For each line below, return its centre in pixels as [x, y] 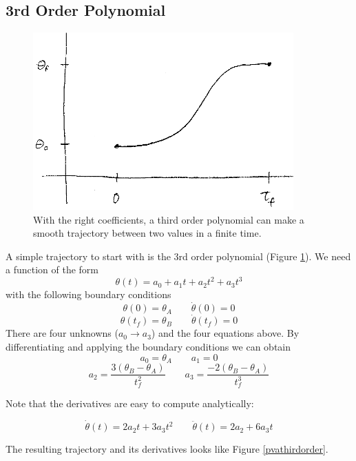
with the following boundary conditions [88, 294]
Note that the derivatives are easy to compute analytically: [130, 403]
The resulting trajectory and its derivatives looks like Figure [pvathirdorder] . [167, 449]
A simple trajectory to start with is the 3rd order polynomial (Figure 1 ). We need [178, 256]
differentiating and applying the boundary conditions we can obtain [148, 347]
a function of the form [52, 269]
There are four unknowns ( [62, 333]
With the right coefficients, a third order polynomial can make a [169, 219]
